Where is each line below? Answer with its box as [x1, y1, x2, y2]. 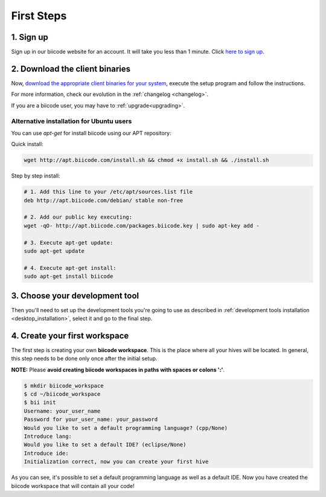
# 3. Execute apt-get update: [24, 239, 113, 246]
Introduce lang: [24, 433, 72, 440]
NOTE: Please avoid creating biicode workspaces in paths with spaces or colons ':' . [11, 366, 225, 373]
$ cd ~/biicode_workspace [24, 391, 101, 398]
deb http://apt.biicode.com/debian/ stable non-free [24, 197, 184, 204]
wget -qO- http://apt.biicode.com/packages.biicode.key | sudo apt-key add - [24, 222, 260, 229]
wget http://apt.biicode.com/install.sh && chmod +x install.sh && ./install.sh [24, 157, 269, 164]
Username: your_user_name [24, 408, 101, 414]
